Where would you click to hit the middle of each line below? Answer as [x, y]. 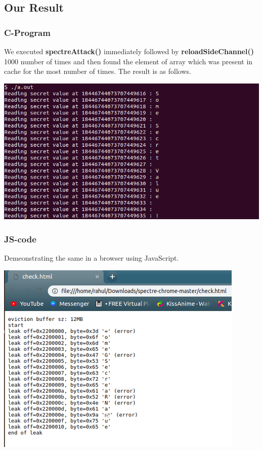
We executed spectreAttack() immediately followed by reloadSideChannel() [129, 51]
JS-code [20, 239]
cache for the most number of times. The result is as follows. [98, 71]
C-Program [27, 32]
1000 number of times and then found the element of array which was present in [128, 61]
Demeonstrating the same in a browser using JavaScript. [92, 258]
